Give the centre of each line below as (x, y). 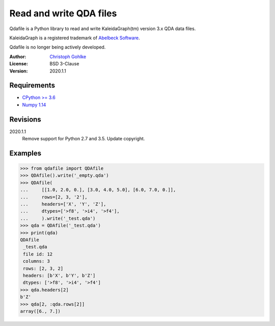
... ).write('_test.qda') (58, 218)
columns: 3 (37, 261)
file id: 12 (38, 254)
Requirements (32, 85)
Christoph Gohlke (68, 57)
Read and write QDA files (63, 13)
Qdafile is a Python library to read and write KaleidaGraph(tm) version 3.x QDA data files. (103, 29)
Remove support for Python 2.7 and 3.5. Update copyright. (84, 139)
